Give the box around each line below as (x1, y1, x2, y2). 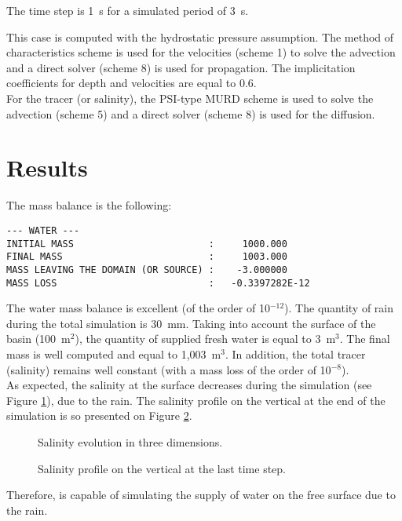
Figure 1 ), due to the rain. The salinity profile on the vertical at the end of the (6, 392, 386, 408)
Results (6, 151, 88, 184)
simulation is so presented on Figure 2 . (6, 407, 192, 424)
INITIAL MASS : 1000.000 (6, 238, 287, 250)
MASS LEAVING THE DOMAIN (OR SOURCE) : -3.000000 (6, 264, 287, 275)
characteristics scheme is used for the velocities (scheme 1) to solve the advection (6, 44, 396, 60)
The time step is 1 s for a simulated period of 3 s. (6, 2, 249, 18)
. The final (339, 330, 390, 347)
